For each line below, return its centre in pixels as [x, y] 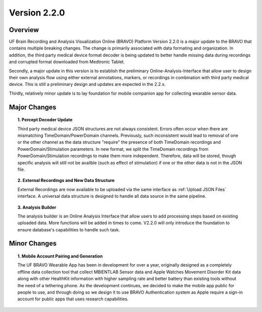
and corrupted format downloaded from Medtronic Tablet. [67, 62]
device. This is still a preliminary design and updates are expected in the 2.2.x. [87, 84]
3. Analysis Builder [37, 207]
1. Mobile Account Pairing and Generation [60, 256]
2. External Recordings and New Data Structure [66, 181]
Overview [24, 30]
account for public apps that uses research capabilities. [73, 299]
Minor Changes [33, 243]
